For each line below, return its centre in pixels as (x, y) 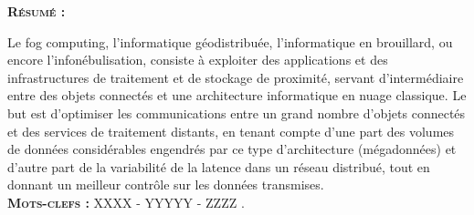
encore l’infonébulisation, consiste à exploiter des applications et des (198, 60)
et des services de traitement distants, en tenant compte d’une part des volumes (231, 131)
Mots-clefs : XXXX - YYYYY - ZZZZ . (126, 202)
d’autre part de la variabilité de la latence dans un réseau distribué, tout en (219, 166)
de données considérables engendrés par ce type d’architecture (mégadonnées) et (232, 149)
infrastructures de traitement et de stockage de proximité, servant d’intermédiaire (236, 77)
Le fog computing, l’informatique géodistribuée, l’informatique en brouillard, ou (230, 41)
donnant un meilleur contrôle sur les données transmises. (166, 184)
